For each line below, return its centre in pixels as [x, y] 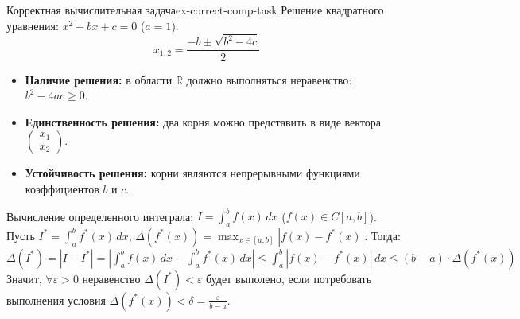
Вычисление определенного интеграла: [100, 216]
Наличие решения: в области [99, 79]
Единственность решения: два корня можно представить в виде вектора [203, 121]
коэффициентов [62, 188]
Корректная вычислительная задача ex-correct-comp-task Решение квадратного [195, 10]
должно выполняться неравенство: [269, 79]
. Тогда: [382, 235]
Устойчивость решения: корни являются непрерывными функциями [192, 173]
